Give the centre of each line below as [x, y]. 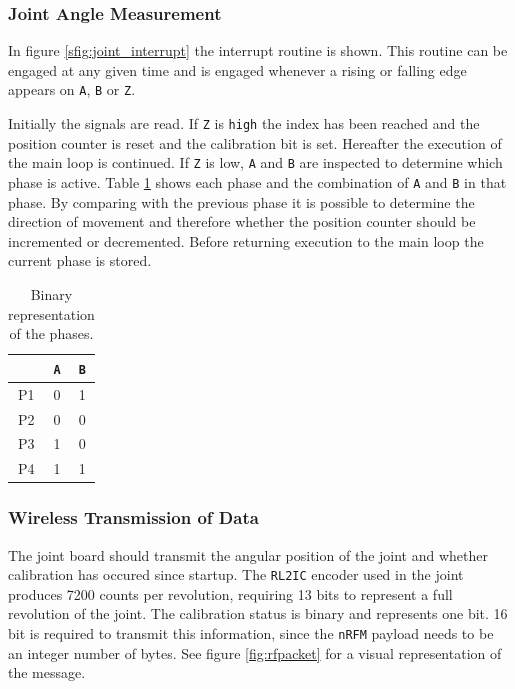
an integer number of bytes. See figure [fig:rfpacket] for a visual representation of [255, 652]
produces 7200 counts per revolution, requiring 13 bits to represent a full [230, 593]
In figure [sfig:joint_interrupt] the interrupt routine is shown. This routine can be [258, 50]
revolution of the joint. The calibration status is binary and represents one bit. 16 [258, 613]
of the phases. [51, 333]
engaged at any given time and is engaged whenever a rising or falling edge [237, 69]
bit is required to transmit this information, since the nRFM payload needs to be [251, 632]
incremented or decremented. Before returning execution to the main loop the [246, 240]
